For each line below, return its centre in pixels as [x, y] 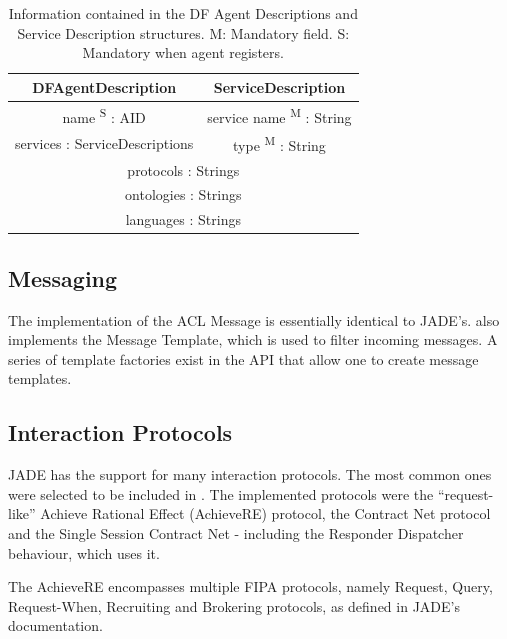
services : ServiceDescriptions [104, 142]
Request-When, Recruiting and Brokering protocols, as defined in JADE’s [234, 605]
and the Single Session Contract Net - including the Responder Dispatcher [236, 532]
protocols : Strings [183, 169]
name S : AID [104, 115]
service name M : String [279, 115]
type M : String [279, 143]
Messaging [63, 277]
